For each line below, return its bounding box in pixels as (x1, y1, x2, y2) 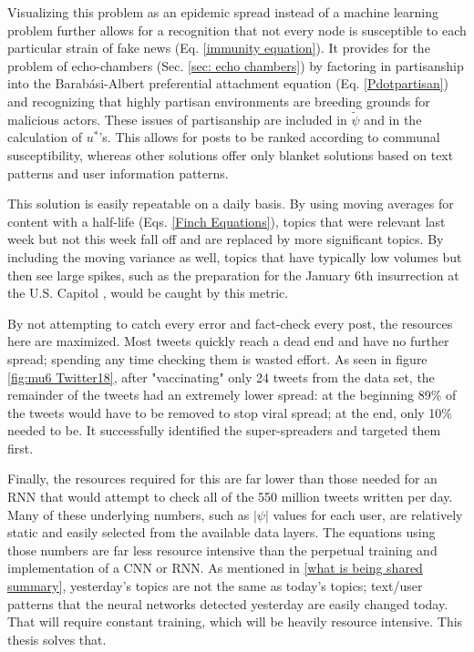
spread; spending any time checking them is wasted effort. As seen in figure (7, 349, 428, 368)
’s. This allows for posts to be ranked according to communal (98, 127, 440, 147)
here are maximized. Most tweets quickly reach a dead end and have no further (7, 331, 449, 351)
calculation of (7, 127, 83, 147)
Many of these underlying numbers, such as (7, 504, 250, 524)
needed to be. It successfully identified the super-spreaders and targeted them (7, 421, 441, 440)
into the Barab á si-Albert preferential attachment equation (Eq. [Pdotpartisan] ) (7, 74, 449, 93)
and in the (364, 109, 422, 128)
